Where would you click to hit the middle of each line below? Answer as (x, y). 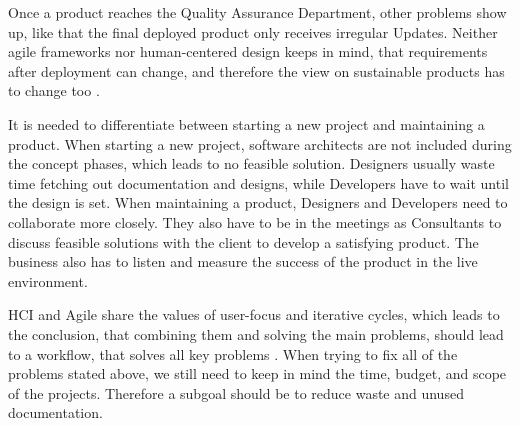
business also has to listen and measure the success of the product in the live (243, 261)
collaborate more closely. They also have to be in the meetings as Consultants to (255, 221)
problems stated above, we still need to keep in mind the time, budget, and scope (257, 373)
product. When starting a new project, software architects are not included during (260, 143)
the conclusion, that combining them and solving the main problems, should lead (256, 333)
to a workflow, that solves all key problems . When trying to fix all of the (233, 353)
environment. (48, 280)
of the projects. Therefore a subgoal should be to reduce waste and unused (236, 392)
